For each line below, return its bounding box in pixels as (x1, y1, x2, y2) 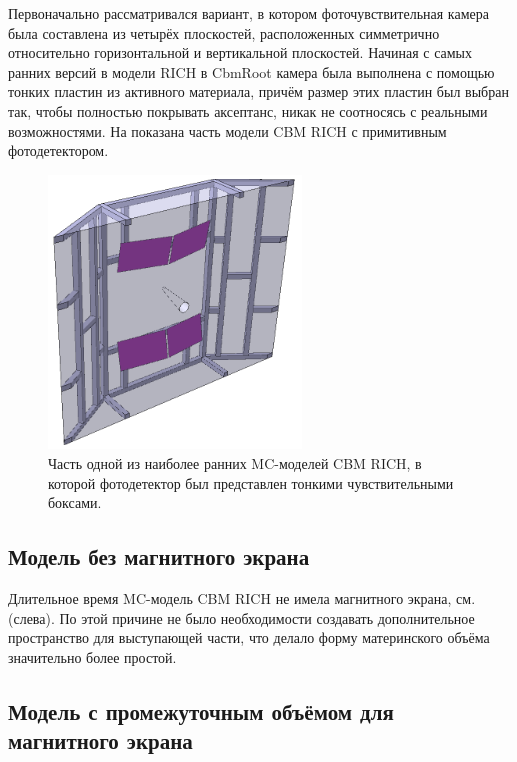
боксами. (48, 492, 102, 513)
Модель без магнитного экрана (8, 541, 310, 572)
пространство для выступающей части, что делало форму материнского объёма (8, 627, 490, 648)
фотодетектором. (8, 140, 109, 161)
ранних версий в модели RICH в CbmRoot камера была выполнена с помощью (8, 61, 495, 82)
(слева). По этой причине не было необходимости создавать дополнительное (8, 607, 475, 628)
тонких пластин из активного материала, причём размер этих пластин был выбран (8, 81, 509, 102)
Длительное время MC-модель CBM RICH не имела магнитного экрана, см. (8, 588, 476, 609)
